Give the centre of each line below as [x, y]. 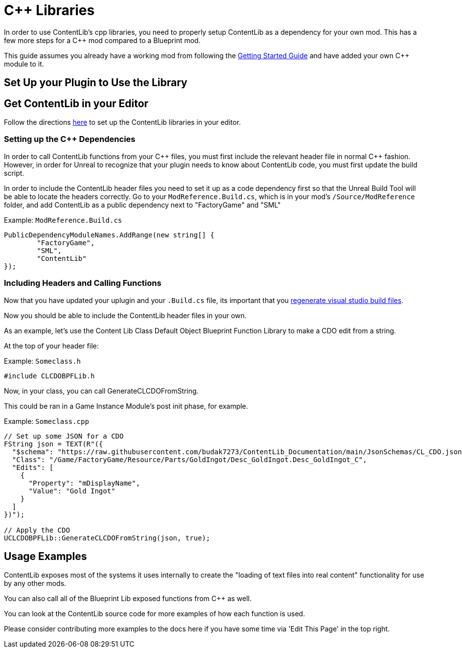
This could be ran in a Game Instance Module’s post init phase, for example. [126, 406]
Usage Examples [46, 556]
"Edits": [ [33, 467]
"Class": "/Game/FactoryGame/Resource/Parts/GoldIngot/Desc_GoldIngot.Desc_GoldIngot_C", [189, 459]
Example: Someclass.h [42, 361]
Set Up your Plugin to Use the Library [96, 83]
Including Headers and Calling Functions [83, 283]
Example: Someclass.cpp [46, 421]
